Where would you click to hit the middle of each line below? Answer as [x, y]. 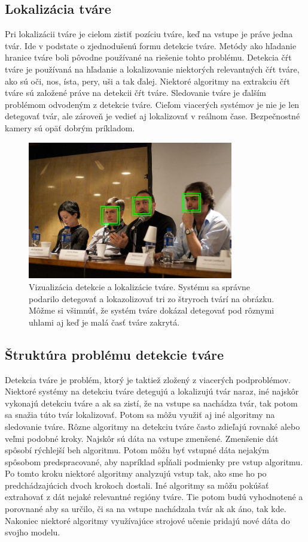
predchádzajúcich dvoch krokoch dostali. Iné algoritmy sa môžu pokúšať [137, 485]
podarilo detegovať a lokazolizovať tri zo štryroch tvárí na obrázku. [152, 298]
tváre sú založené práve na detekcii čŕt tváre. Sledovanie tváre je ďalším [136, 93]
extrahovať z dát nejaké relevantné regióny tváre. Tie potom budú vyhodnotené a [154, 497]
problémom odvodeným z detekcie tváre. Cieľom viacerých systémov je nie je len [152, 104]
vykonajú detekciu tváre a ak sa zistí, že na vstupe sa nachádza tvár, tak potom [151, 403]
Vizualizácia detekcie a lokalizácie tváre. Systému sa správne [140, 286]
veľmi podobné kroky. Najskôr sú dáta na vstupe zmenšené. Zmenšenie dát [142, 438]
